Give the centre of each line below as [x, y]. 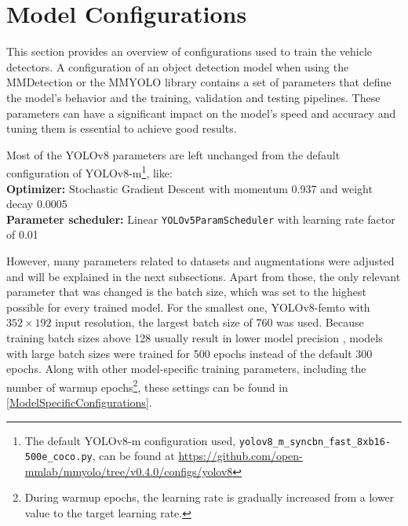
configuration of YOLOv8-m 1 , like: [89, 172]
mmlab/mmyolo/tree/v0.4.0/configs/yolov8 [129, 471]
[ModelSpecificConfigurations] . [79, 402]
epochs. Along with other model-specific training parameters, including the [186, 369]
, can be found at [133, 456]
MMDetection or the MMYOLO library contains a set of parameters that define [199, 82]
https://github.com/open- [240, 456]
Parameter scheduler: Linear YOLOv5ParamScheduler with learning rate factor [201, 219]
